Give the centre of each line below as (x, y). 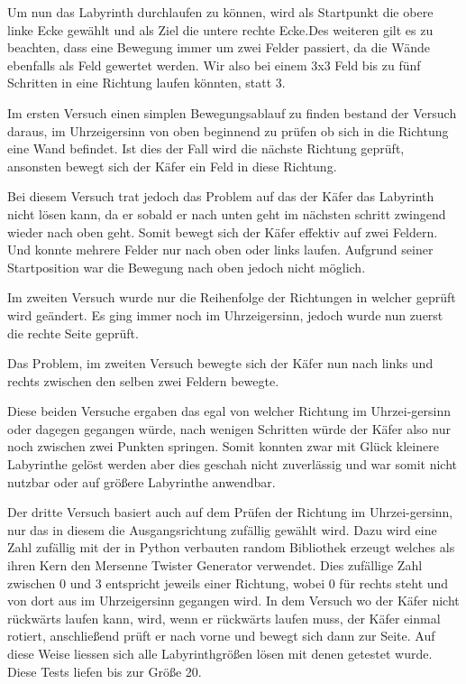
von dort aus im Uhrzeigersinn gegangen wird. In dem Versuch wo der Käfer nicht (233, 601)
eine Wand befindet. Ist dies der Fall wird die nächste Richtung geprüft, (206, 148)
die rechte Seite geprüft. (73, 333)
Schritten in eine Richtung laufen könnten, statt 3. (146, 83)
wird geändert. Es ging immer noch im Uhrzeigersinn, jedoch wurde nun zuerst (225, 314)
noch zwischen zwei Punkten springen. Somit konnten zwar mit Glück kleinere (223, 446)
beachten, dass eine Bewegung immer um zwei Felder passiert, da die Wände (219, 47)
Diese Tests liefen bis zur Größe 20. (105, 671)
